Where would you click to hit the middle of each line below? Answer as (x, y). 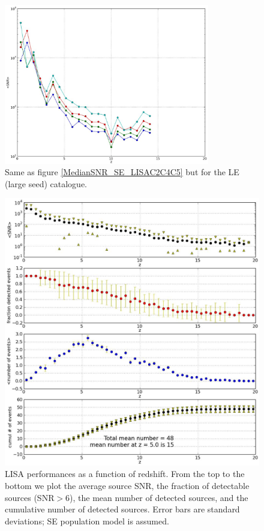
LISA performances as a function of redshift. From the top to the (125, 474)
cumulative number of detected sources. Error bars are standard (122, 509)
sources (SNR (30, 497)
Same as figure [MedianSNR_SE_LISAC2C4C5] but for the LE (122, 172)
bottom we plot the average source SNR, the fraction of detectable (127, 485)
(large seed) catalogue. (46, 183)
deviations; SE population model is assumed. (87, 520)
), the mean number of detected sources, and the (159, 497)
